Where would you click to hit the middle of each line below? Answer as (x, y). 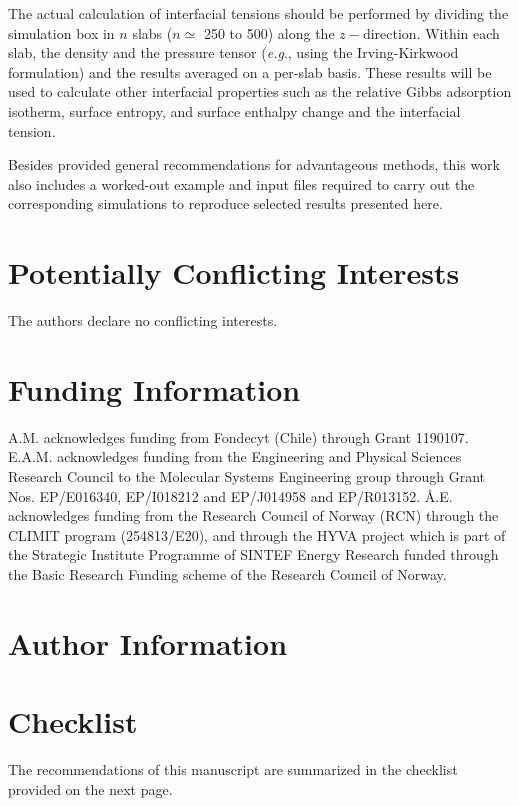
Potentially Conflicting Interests (234, 272)
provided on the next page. (90, 788)
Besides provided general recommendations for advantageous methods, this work (254, 164)
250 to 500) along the (269, 32)
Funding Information (154, 388)
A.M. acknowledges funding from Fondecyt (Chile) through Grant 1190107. (238, 436)
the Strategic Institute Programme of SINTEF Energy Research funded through (253, 554)
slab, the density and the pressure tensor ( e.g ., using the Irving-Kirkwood (233, 52)
